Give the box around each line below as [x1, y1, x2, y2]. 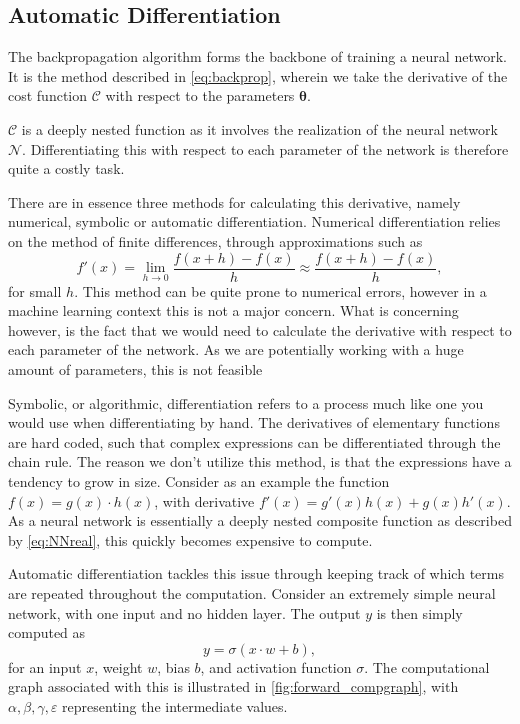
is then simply [376, 602, 463, 623]
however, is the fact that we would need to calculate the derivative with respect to [8, 319, 512, 340]
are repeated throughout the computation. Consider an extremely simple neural [8, 582, 496, 603]
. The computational [364, 656, 490, 677]
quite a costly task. [8, 158, 125, 179]
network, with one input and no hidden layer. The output [8, 602, 361, 623]
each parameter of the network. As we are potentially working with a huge [8, 339, 464, 360]
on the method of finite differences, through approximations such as [8, 230, 423, 251]
